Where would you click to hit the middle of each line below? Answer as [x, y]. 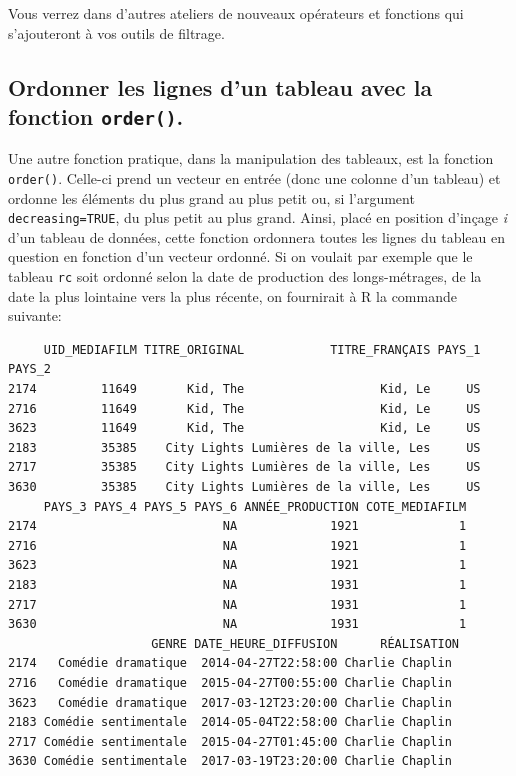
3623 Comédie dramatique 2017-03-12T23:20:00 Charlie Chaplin [230, 702]
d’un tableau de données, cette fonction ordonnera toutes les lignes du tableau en [257, 236]
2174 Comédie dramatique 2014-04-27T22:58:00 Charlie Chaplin [230, 663]
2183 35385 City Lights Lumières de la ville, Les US [244, 447]
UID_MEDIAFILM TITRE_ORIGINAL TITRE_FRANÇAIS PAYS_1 [262, 349]
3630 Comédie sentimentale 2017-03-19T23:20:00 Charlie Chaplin [230, 761]
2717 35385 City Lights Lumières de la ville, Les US [244, 467]
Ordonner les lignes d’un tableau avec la [220, 86]
